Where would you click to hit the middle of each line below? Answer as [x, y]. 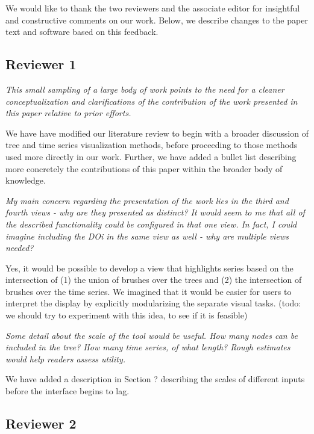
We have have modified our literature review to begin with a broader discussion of [157, 133]
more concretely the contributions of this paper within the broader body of [144, 168]
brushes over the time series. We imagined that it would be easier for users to [149, 291]
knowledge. [26, 180]
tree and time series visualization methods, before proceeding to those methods [152, 145]
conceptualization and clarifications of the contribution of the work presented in [152, 101]
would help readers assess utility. [65, 358]
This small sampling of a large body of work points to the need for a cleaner [145, 89]
